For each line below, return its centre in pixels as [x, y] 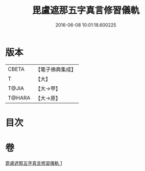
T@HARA [19, 97]
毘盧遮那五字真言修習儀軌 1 [34, 163]
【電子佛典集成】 [56, 69]
